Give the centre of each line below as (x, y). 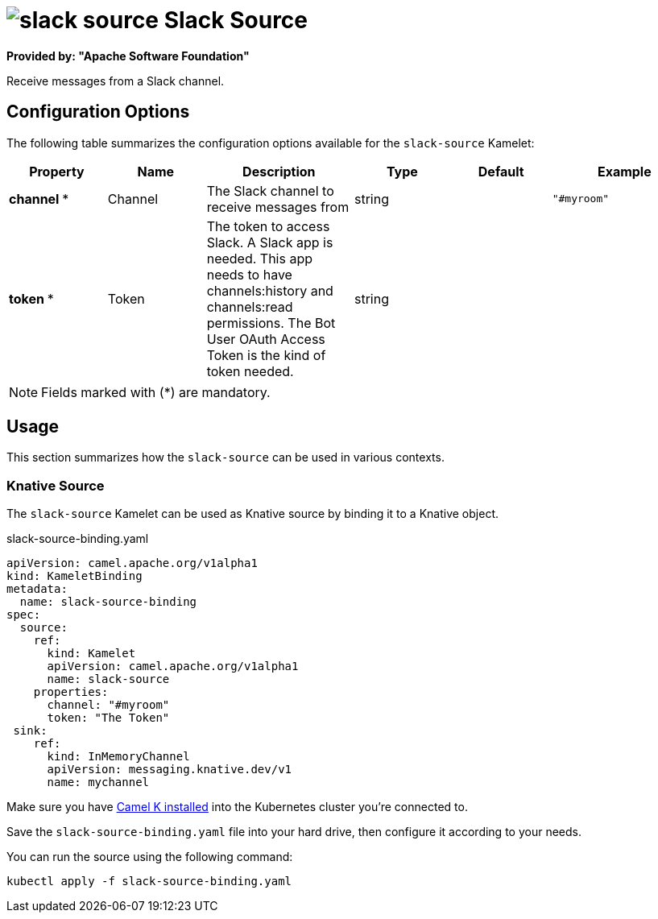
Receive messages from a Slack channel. (116, 81)
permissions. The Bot (271, 323)
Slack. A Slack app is (270, 242)
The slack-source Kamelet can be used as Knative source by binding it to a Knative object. (253, 514)
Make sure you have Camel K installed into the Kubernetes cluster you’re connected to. (237, 807)
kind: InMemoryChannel (118, 757)
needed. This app (260, 258)
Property (57, 171)
